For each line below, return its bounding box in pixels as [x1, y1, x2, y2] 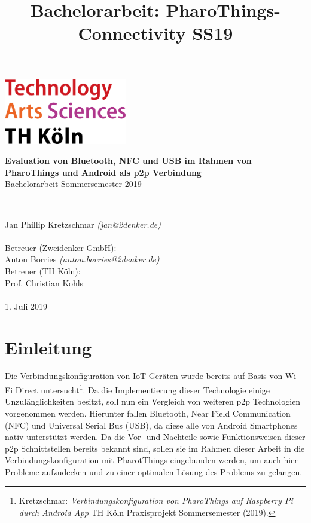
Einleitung [5, 335, 92, 359]
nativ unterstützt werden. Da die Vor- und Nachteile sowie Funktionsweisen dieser [5, 430, 306, 443]
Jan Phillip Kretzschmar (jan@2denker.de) [5, 218, 161, 230]
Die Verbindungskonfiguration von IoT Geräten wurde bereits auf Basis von [5, 369, 283, 382]
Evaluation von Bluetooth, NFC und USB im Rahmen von [5, 154, 252, 167]
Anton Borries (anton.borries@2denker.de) [5, 253, 160, 265]
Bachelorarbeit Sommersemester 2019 [5, 178, 142, 190]
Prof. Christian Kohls [5, 276, 84, 289]
